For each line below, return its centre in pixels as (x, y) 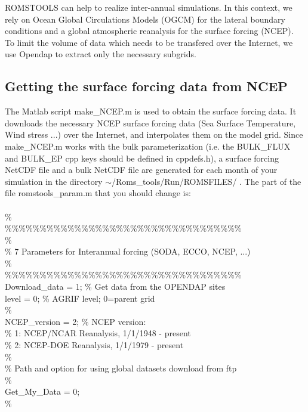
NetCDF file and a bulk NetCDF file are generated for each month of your (141, 170)
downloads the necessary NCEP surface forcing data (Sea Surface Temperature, (150, 123)
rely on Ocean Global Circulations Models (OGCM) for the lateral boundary (145, 19)
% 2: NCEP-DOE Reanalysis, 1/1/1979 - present (94, 345)
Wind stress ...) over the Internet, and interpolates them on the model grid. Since (154, 134)
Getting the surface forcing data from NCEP (146, 86)
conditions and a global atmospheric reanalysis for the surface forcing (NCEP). (149, 31)
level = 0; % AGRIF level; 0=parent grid (80, 298)
